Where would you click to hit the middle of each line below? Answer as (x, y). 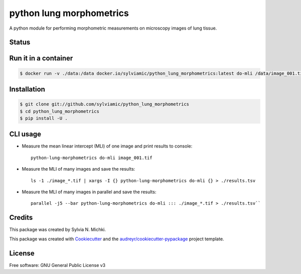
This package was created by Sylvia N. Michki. (58, 230)
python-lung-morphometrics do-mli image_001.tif (92, 158)
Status (20, 42)
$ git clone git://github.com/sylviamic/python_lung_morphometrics (105, 104)
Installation (27, 89)
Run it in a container (41, 58)
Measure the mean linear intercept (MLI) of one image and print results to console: (107, 146)
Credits (21, 218)
